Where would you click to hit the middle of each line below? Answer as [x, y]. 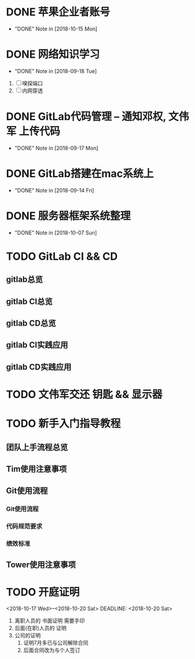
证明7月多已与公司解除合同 [56, 643]
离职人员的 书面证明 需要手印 [50, 621]
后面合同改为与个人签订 [52, 650]
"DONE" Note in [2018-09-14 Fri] [54, 190]
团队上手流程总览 [37, 447]
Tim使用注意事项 [36, 469]
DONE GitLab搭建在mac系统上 [80, 174]
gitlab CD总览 [31, 324]
